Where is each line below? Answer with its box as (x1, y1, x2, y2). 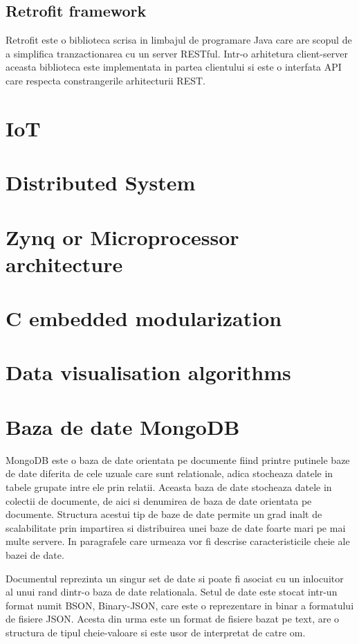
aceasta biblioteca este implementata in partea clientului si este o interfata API (6, 60, 342, 74)
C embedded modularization (6, 304, 282, 332)
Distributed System (6, 168, 196, 197)
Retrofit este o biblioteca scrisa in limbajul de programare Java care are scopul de (6, 33, 352, 47)
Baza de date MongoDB (6, 412, 240, 440)
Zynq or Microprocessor (6, 222, 239, 251)
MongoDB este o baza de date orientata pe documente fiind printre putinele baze (6, 452, 350, 467)
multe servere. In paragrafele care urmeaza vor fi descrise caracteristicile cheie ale (6, 534, 350, 548)
